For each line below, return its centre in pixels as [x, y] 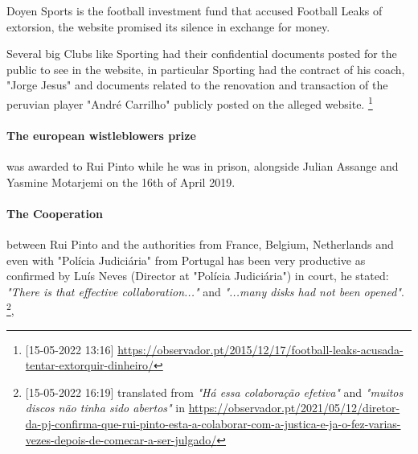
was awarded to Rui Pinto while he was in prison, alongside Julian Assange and [203, 166]
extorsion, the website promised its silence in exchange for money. [168, 26]
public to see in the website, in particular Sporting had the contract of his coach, [206, 69]
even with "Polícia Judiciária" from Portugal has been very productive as [186, 260]
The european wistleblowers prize [101, 135]
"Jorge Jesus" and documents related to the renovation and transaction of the [197, 85]
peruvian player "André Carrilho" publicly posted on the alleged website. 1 [190, 102]
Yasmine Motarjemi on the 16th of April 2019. [121, 182]
